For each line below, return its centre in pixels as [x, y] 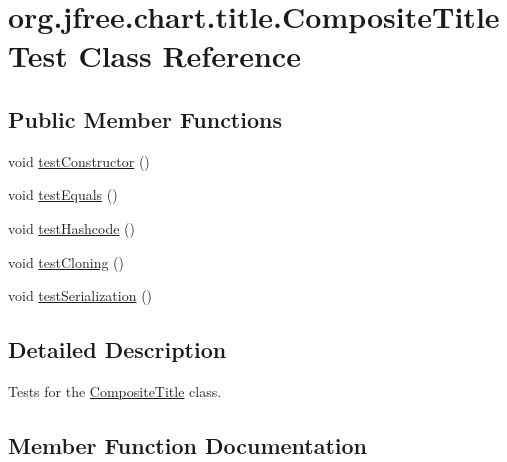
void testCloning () [66, 261]
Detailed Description [117, 349]
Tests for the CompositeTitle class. [115, 390]
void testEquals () [63, 194]
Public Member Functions [145, 118]
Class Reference [189, 55]
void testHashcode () [71, 227]
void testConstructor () [79, 160]
